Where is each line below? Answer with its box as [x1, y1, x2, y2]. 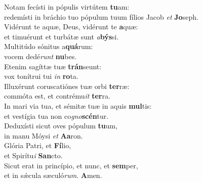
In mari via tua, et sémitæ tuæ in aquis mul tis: [4, 100, 152, 111]
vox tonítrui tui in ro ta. [4, 71, 78, 81]
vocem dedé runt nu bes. [4, 51, 77, 61]
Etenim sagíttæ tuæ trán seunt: [4, 61, 102, 71]
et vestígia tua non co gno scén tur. [4, 110, 109, 121]
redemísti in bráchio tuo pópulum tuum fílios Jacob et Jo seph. [4, 11, 198, 22]
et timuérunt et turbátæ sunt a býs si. [4, 31, 119, 41]
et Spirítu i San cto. [4, 150, 63, 160]
